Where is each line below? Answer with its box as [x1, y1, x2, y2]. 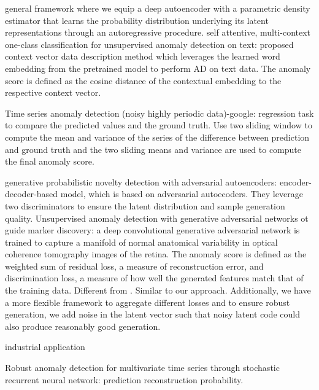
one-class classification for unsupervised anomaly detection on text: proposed [5, 37, 294, 50]
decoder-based [5, 187, 58, 200]
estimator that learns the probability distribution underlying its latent [5, 14, 269, 26]
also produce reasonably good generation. [5, 319, 161, 332]
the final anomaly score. [5, 155, 94, 168]
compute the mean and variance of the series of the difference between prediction [5, 130, 310, 143]
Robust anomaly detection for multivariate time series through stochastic [5, 361, 280, 374]
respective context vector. [5, 86, 101, 99]
